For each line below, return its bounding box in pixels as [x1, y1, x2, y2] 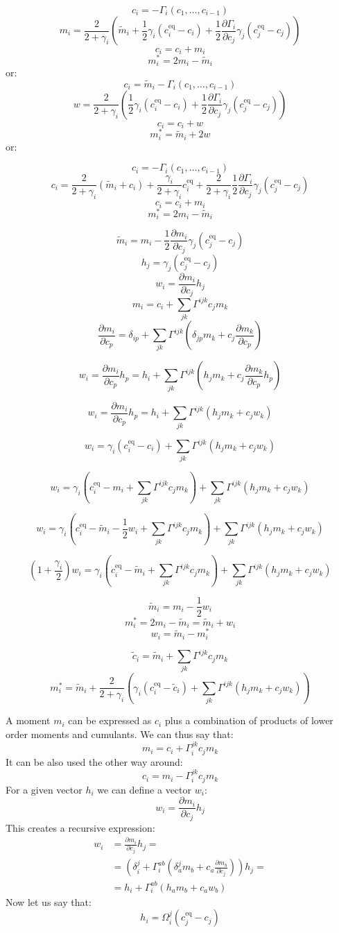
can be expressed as [68, 713, 152, 728]
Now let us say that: [6, 894, 92, 909]
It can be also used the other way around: [6, 754, 183, 769]
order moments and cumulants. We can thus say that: [6, 726, 234, 741]
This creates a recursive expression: [6, 820, 155, 834]
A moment [6, 713, 51, 728]
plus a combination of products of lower [164, 713, 333, 728]
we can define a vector [97, 782, 192, 796]
